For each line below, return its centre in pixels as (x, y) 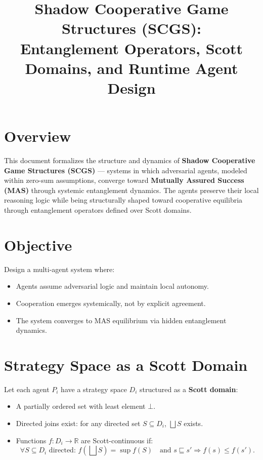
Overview (38, 136)
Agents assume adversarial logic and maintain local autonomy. (112, 286)
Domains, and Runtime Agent (131, 68)
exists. (193, 423)
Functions (31, 440)
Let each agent (27, 389)
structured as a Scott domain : (189, 389)
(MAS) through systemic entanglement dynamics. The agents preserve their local (131, 190)
